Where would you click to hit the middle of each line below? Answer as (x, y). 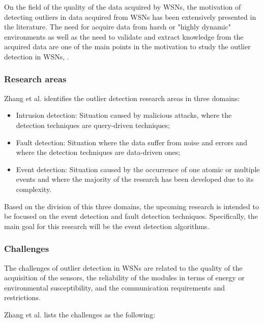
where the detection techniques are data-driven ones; (98, 152)
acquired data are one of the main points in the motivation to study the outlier (127, 46)
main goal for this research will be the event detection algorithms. (107, 226)
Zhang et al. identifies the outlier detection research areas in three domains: (122, 98)
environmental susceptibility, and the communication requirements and (114, 287)
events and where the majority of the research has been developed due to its (135, 179)
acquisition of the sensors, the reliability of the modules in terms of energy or (124, 278)
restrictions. (22, 297)
